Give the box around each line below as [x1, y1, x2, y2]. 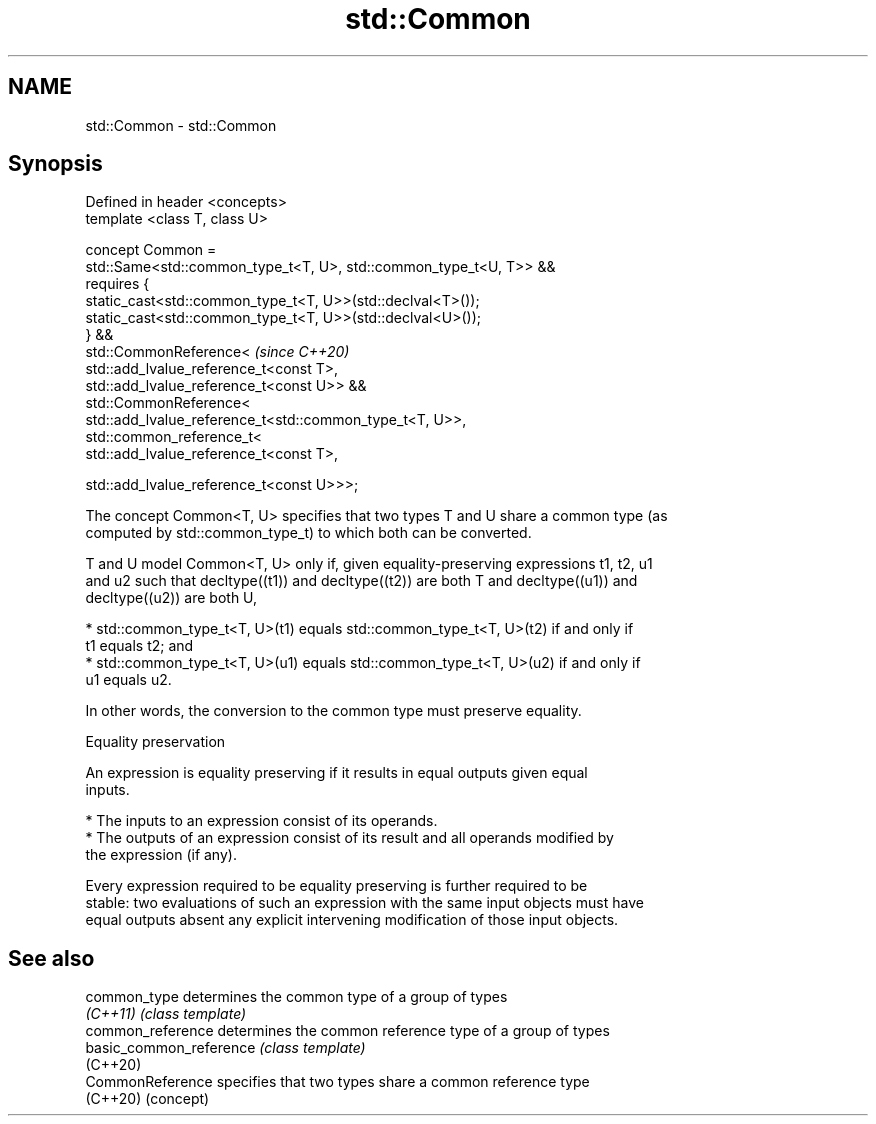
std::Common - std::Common [85, 116, 277, 134]
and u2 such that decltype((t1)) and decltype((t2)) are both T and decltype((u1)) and [85, 572, 638, 590]
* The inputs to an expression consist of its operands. [85, 812, 438, 830]
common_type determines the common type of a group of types [85, 988, 508, 1006]
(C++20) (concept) [85, 1090, 210, 1108]
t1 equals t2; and [85, 637, 194, 655]
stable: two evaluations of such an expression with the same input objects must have [85, 894, 644, 912]
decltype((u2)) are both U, [85, 589, 258, 607]
